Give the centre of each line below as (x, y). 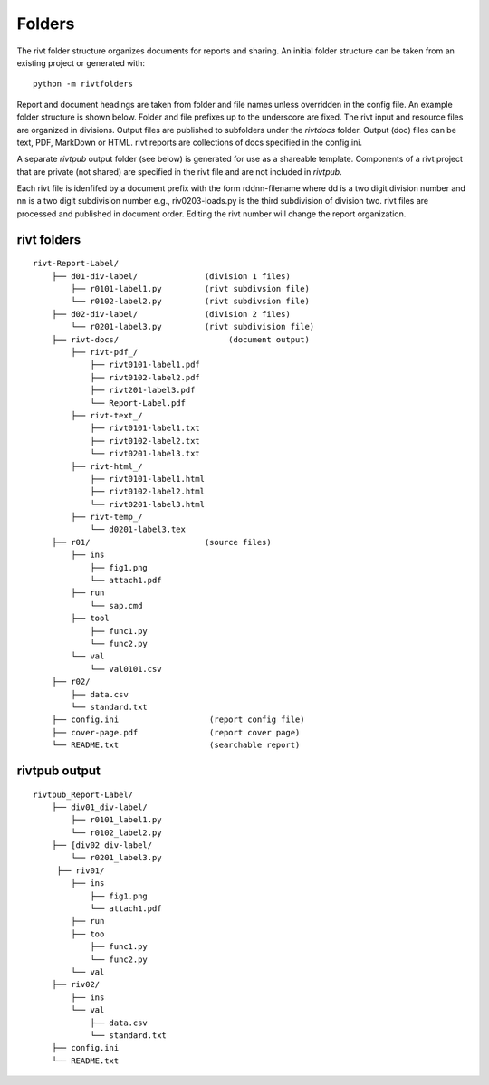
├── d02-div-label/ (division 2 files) (171, 314)
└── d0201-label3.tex (138, 529)
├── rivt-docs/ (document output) (180, 339)
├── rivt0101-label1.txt (145, 428)
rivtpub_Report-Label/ (83, 794)
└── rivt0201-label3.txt (145, 454)
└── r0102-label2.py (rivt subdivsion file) (190, 302)
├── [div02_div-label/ (102, 845)
